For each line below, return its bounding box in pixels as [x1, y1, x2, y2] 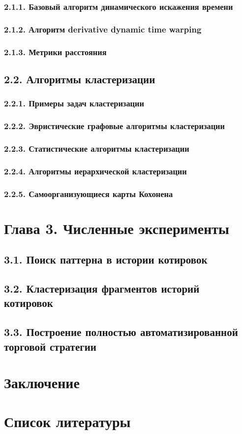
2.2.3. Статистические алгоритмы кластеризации [4, 142, 189, 154]
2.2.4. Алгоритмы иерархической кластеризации [4, 165, 187, 177]
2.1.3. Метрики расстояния [4, 45, 107, 58]
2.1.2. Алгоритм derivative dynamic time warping [4, 23, 202, 35]
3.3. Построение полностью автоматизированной [4, 324, 238, 339]
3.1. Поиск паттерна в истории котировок [4, 252, 208, 267]
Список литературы [4, 411, 131, 431]
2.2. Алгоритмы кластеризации [4, 71, 155, 86]
